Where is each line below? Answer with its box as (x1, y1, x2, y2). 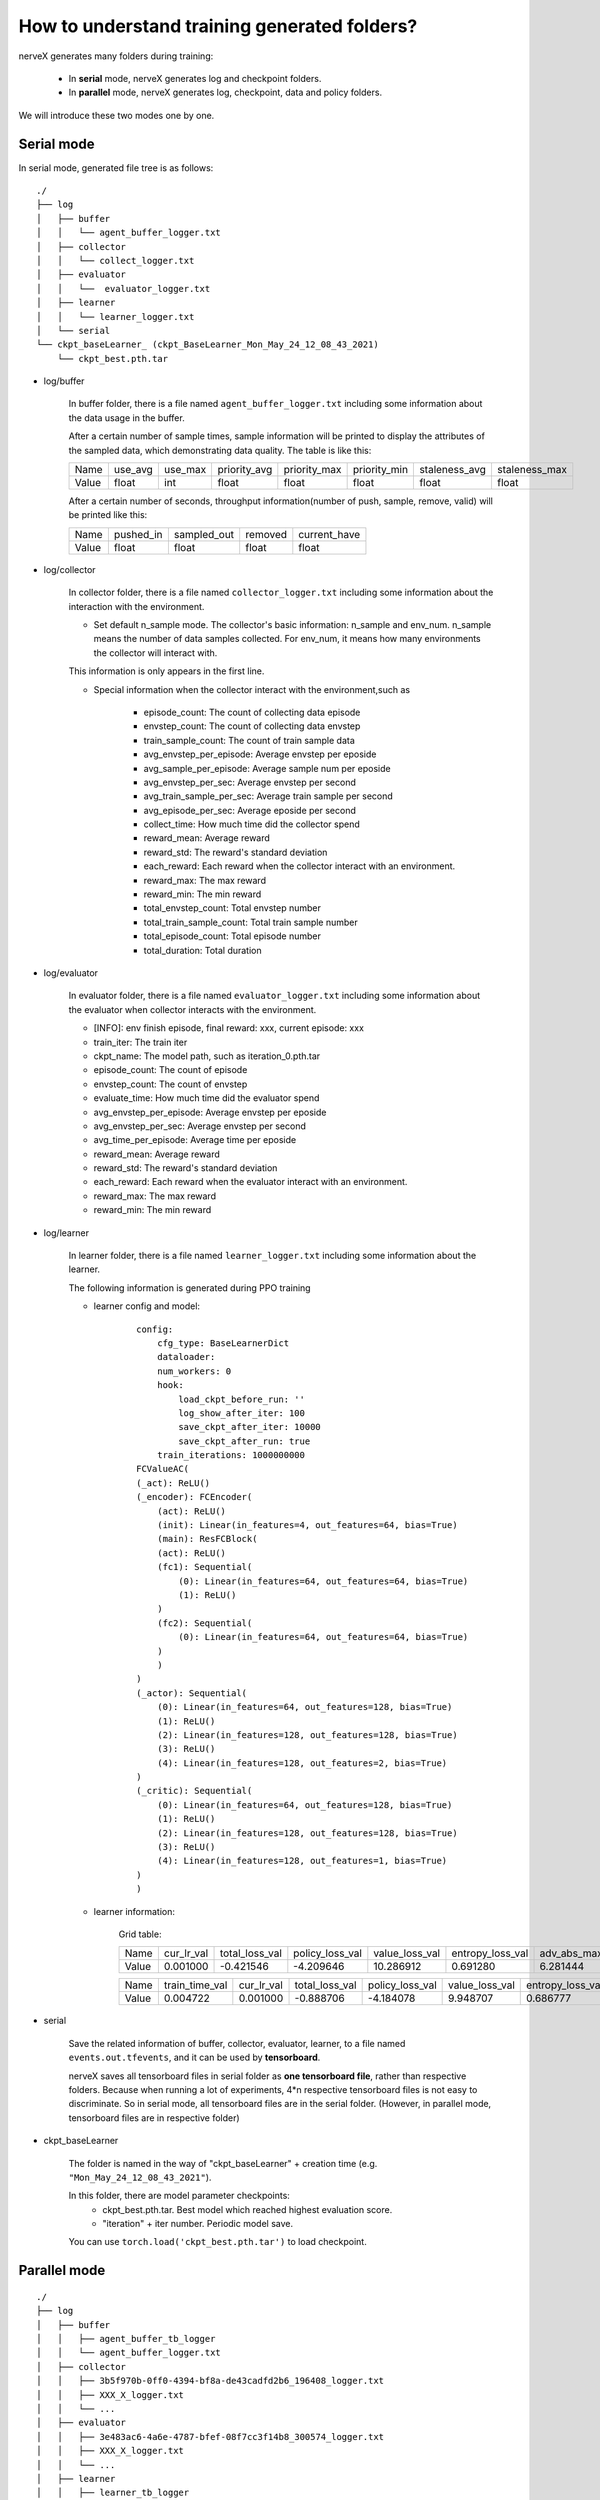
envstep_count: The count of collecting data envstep (143, 720, 361, 732)
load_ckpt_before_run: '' (178, 1393, 305, 1405)
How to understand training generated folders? (18, 15, 418, 37)
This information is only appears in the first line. (68, 665, 265, 677)
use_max (163, 463, 207, 477)
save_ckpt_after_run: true (178, 1435, 311, 1447)
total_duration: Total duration (143, 944, 262, 956)
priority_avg (217, 463, 273, 477)
